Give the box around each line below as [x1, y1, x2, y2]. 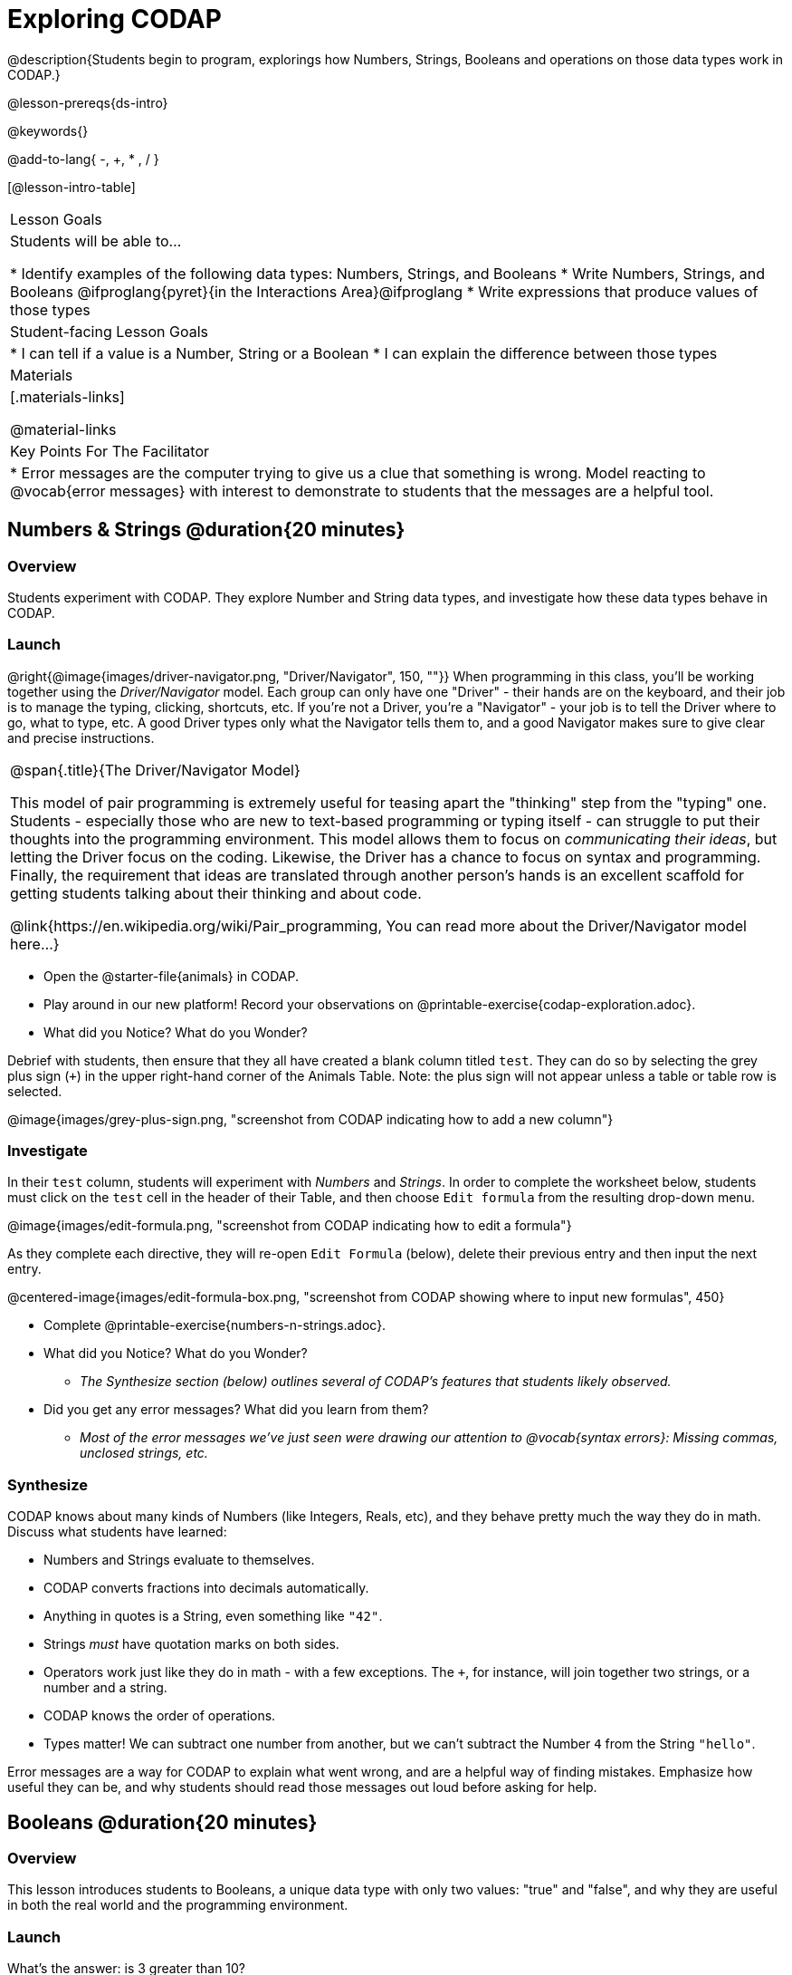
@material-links [10, 419, 117, 438]
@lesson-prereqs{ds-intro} [7, 94, 168, 111]
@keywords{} [7, 122, 89, 139]
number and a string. [43, 1680, 167, 1696]
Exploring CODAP [7, 4, 222, 34]
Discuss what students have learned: [7, 1524, 227, 1540]
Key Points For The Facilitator [10, 441, 210, 460]
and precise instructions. [7, 729, 155, 746]
